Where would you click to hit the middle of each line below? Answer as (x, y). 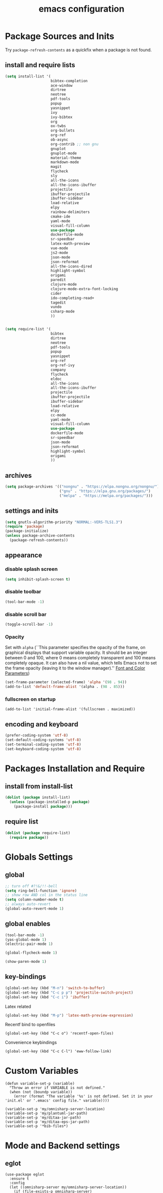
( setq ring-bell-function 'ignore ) (41, 891)
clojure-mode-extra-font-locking (84, 289)
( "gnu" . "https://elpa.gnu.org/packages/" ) (105, 491)
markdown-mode (65, 162)
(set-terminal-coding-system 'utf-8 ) (43, 744)
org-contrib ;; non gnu (74, 144)
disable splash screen (32, 569)
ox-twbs (58, 126)
